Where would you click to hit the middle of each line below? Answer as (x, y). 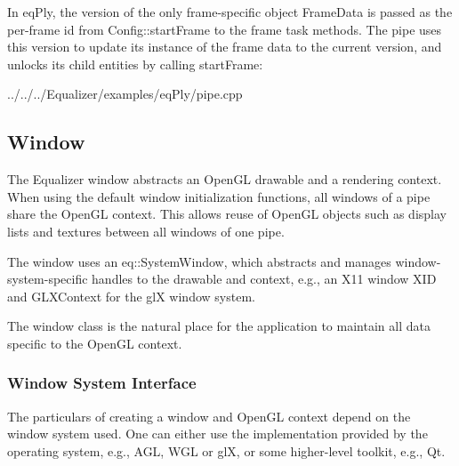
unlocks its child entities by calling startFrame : (135, 64)
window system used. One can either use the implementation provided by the (217, 434)
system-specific (48, 279)
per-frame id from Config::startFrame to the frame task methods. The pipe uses (225, 29)
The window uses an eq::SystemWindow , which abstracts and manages (199, 261)
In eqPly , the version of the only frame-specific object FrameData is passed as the (230, 12)
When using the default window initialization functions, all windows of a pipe (219, 196)
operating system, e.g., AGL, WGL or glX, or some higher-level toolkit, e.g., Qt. (226, 450)
